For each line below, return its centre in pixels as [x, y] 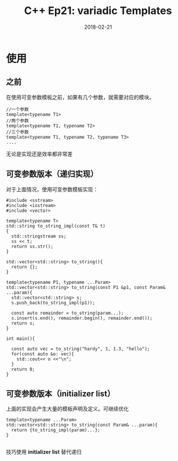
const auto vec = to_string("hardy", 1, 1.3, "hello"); [81, 349]
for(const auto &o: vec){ [43, 354]
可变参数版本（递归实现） [52, 174]
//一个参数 [18, 109]
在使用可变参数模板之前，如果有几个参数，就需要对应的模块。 [80, 97]
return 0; [23, 369]
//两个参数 [18, 121]
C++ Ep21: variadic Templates [98, 11]
